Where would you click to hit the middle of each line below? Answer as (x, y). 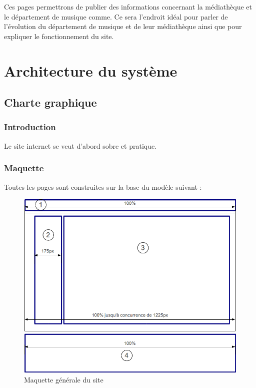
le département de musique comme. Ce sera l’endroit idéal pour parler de (116, 16)
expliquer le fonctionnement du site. (59, 36)
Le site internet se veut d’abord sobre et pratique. (80, 145)
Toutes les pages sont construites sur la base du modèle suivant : (103, 186)
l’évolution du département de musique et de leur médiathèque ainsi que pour (123, 26)
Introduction (30, 127)
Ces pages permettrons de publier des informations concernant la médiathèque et (128, 7)
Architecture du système (91, 70)
